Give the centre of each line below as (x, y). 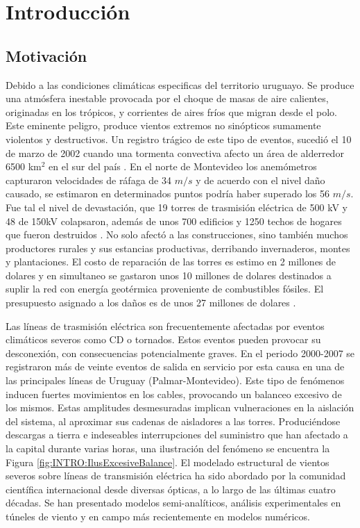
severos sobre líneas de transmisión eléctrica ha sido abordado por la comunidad (176, 476)
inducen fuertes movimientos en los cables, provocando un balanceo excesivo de (174, 394)
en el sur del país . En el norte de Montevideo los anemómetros (183, 166)
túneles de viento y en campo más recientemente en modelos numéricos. (158, 516)
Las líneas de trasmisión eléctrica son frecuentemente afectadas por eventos (165, 325)
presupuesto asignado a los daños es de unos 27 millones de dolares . (151, 303)
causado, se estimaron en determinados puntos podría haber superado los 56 (168, 193)
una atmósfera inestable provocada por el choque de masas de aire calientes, (167, 98)
